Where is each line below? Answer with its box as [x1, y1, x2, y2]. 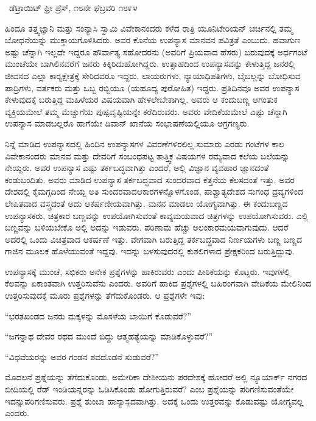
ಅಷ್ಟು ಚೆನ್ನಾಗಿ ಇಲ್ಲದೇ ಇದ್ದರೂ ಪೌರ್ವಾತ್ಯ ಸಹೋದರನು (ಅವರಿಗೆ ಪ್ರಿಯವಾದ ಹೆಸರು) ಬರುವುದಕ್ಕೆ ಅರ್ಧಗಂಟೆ [5, 45, 307, 58]
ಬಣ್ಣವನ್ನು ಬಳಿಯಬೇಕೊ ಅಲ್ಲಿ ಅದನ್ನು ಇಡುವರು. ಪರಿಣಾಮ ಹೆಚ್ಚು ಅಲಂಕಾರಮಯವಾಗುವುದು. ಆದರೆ [5, 221, 289, 234]
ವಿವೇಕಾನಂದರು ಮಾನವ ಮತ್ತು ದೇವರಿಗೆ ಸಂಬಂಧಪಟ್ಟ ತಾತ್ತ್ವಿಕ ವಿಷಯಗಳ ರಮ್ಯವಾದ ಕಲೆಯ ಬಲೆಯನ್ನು [5, 149, 290, 162]
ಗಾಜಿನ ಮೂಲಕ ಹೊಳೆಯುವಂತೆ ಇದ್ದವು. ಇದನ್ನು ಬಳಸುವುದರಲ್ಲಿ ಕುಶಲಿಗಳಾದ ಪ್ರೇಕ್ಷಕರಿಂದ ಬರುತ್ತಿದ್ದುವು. [5, 245, 295, 257]
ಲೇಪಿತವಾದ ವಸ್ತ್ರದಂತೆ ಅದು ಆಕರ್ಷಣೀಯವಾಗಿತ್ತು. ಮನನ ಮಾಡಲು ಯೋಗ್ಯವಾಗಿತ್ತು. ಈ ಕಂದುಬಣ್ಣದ [5, 197, 288, 209]
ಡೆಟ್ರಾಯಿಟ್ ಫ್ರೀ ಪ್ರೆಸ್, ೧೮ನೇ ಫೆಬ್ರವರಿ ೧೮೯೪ [9, 1, 138, 13]
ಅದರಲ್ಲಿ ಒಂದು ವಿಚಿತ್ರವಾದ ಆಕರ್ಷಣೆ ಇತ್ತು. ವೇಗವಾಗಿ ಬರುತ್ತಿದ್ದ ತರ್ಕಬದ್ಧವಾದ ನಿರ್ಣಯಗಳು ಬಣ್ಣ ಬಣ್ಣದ [5, 232, 302, 245]
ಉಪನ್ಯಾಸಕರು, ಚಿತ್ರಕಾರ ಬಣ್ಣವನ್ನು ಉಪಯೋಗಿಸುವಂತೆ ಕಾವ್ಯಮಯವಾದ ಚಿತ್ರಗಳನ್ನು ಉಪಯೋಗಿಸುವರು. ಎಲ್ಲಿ [5, 209, 309, 221]
